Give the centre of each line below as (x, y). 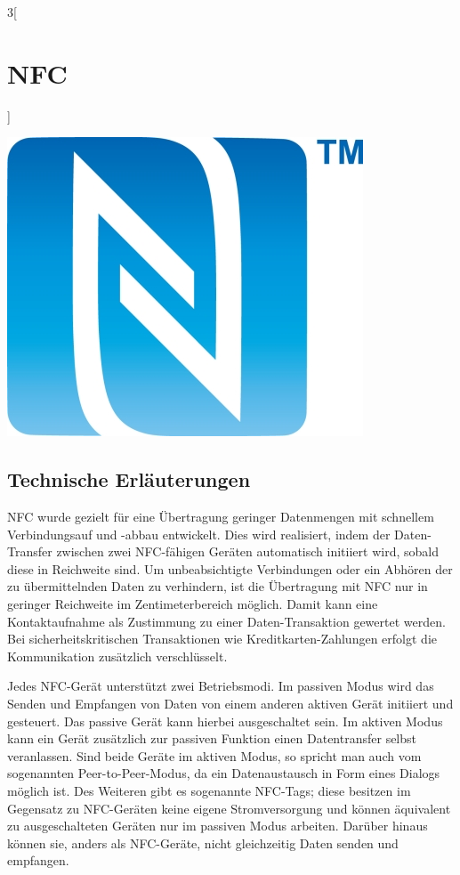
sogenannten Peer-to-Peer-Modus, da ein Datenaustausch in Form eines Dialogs (224, 773)
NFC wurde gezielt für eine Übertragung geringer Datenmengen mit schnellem (221, 517)
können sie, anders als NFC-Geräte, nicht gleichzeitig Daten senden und (203, 843)
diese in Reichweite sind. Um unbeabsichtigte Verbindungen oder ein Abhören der (230, 568)
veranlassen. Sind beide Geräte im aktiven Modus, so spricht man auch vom (214, 755)
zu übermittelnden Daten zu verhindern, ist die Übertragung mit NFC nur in (218, 586)
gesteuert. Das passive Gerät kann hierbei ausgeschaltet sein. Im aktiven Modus (225, 721)
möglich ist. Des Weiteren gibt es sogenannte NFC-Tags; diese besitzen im (209, 791)
